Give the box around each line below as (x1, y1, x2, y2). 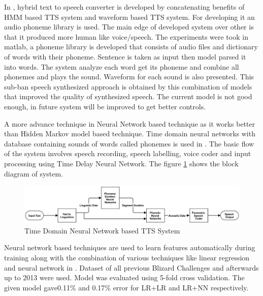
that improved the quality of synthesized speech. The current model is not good (4, 91, 252, 102)
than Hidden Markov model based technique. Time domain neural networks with (4, 128, 255, 139)
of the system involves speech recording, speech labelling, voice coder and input (4, 148, 251, 159)
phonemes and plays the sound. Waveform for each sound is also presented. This (4, 71, 254, 82)
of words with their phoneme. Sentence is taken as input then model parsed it (4, 51, 246, 62)
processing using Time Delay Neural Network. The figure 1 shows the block (4, 158, 239, 168)
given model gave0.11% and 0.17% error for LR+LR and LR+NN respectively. (4, 282, 249, 292)
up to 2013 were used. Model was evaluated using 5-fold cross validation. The (4, 272, 245, 283)
